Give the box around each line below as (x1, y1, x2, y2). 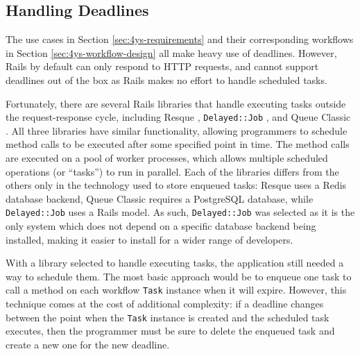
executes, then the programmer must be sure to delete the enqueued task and (6, 323, 335, 338)
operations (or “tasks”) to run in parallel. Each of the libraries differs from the (6, 164, 339, 178)
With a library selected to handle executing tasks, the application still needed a (6, 255, 344, 270)
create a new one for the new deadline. (6, 337, 170, 351)
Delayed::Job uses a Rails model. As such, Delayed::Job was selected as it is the (6, 205, 355, 219)
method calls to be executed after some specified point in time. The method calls (6, 137, 350, 151)
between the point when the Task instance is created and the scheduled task (6, 310, 329, 324)
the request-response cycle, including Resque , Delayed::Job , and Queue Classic (6, 110, 351, 124)
